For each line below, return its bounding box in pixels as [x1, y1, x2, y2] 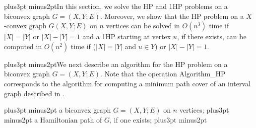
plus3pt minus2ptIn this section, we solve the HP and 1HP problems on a [4, 1, 228, 11]
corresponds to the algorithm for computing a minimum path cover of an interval [4, 78, 251, 88]
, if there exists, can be [177, 31, 247, 42]
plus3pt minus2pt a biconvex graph [4, 105, 111, 115]
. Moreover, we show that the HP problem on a [100, 10, 244, 21]
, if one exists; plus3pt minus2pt [109, 114, 207, 125]
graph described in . [4, 88, 64, 98]
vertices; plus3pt [179, 105, 229, 115]
